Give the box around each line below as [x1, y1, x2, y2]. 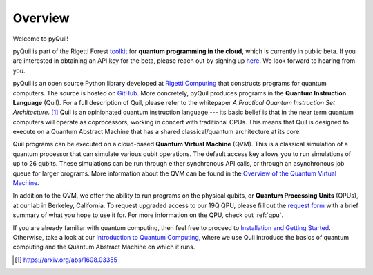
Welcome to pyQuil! [12, 35, 69, 43]
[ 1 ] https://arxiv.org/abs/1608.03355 [15, 256, 117, 264]
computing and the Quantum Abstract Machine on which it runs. [12, 243, 195, 252]
